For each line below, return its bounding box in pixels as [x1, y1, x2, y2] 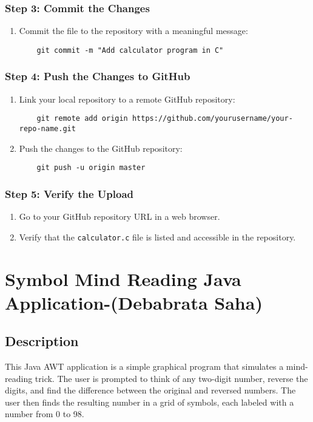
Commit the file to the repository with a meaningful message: [19, 24, 248, 37]
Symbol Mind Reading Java [5, 266, 241, 291]
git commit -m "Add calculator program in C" [36, 46, 224, 55]
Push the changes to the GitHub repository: [19, 141, 183, 154]
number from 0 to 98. [5, 407, 84, 420]
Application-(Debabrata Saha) [5, 290, 263, 315]
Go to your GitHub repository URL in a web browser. [19, 210, 220, 223]
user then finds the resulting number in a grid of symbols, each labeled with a [5, 395, 294, 408]
